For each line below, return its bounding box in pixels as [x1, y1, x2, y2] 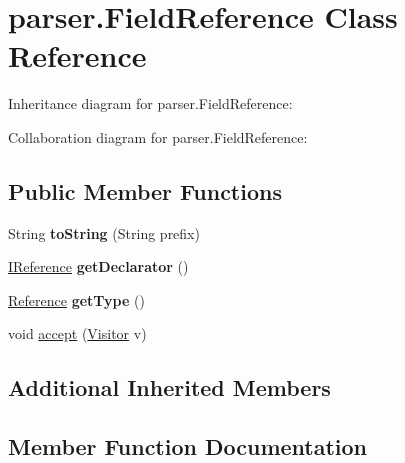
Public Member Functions [8, 175, 282, 206]
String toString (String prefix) [8, 222, 200, 243]
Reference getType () [8, 289, 145, 310]
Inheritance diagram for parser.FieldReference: [8, 93, 293, 114]
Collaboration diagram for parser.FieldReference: [8, 126, 308, 147]
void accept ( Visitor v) [8, 323, 147, 344]
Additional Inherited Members [8, 372, 331, 403]
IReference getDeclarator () [8, 256, 189, 277]
